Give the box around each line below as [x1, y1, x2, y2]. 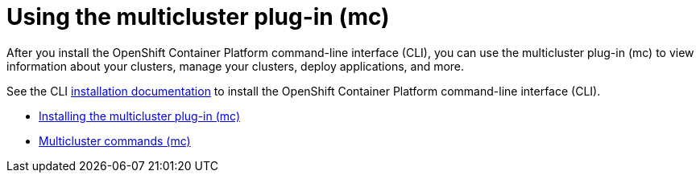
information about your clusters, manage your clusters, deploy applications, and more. [6, 59, 465, 73]
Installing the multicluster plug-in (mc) [39, 108, 241, 123]
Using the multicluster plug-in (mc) [6, 3, 390, 31]
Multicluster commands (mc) [39, 133, 191, 148]
